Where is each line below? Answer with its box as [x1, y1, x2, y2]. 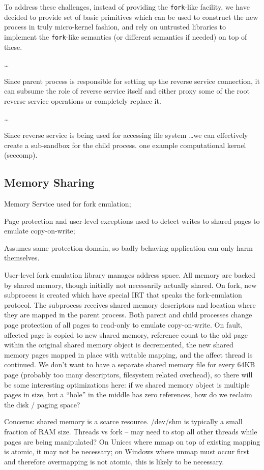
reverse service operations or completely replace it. [4, 95, 161, 106]
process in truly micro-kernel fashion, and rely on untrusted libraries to [4, 21, 226, 32]
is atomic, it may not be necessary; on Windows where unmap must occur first [4, 446, 250, 457]
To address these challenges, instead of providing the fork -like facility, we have [4, 2, 250, 12]
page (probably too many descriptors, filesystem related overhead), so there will [4, 369, 253, 379]
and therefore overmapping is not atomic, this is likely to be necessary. [4, 456, 224, 466]
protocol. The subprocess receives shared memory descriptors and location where [4, 299, 256, 310]
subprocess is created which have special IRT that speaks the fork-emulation [4, 289, 242, 300]
